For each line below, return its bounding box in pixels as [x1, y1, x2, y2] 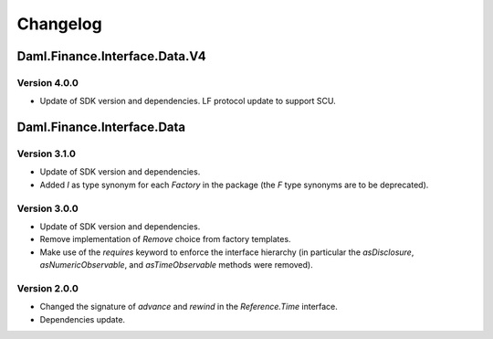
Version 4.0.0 [16, 76, 79, 89]
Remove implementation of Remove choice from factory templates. [39, 234, 291, 245]
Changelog [16, 14, 102, 34]
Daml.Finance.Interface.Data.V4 [16, 48, 206, 64]
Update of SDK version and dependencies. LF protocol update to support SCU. [39, 96, 337, 107]
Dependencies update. [39, 313, 126, 324]
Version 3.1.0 [16, 147, 77, 160]
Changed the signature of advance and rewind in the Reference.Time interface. [39, 302, 338, 313]
